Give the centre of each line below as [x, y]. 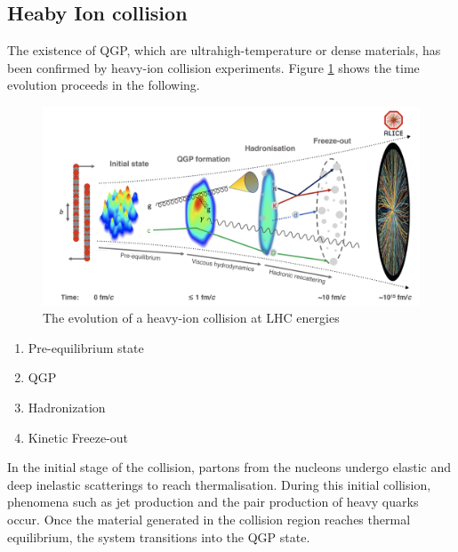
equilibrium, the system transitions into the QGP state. [159, 536]
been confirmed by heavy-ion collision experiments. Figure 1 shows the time [213, 67]
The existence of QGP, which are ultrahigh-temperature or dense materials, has [224, 50]
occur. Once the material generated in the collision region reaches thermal [209, 519]
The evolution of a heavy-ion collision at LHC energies [191, 318]
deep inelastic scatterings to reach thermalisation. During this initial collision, [219, 484]
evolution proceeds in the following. [104, 85]
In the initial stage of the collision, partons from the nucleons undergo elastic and [229, 467]
